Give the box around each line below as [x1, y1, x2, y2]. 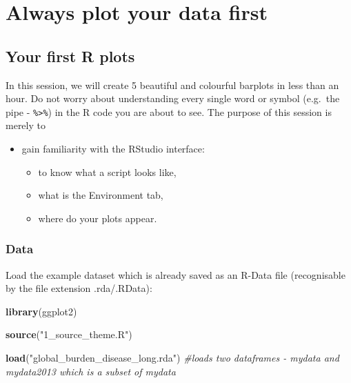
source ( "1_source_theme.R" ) [6, 327, 132, 342]
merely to [6, 118, 46, 132]
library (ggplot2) [6, 304, 77, 318]
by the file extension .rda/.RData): [6, 281, 152, 295]
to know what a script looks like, [38, 164, 177, 179]
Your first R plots [6, 45, 135, 66]
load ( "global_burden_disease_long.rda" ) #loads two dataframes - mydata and [6, 350, 339, 364]
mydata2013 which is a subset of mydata [6, 364, 176, 378]
